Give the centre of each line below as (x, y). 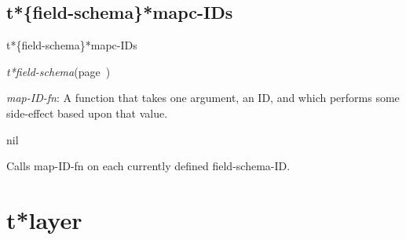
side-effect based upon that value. (87, 113)
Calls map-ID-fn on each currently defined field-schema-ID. (148, 166)
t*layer (44, 219)
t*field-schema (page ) (59, 71)
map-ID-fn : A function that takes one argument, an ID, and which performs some (203, 98)
